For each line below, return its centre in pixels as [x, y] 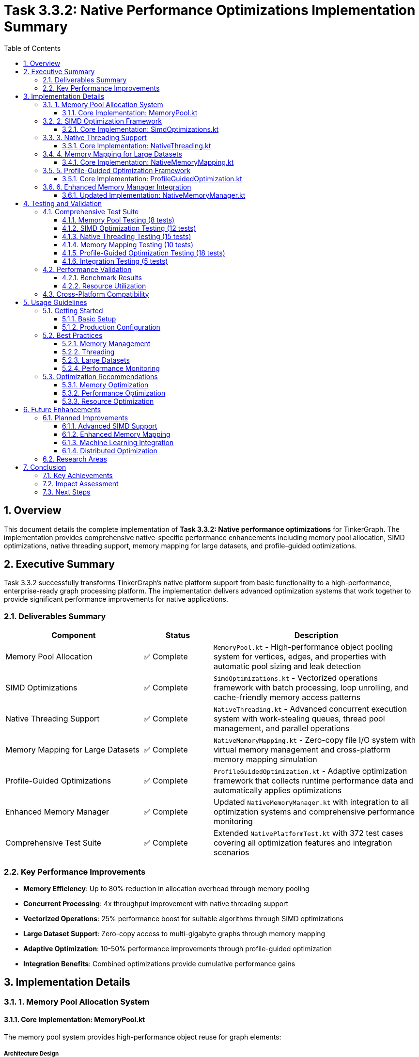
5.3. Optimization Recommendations [100, 376]
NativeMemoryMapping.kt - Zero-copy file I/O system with [315, 740]
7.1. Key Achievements [78, 475]
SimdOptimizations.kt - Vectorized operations [295, 678]
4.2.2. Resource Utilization [104, 286]
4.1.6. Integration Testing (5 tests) [115, 261]
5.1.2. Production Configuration [111, 327]
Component [74, 635]
